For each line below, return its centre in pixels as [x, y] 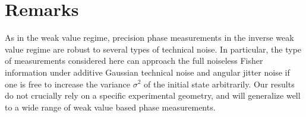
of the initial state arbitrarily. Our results [219, 84]
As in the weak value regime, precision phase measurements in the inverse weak [149, 38]
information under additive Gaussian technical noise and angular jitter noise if [147, 72]
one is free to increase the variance [68, 84]
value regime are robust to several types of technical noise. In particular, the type [153, 49]
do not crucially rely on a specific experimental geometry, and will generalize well [153, 95]
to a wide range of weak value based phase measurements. [110, 107]
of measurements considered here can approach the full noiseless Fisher [134, 61]
